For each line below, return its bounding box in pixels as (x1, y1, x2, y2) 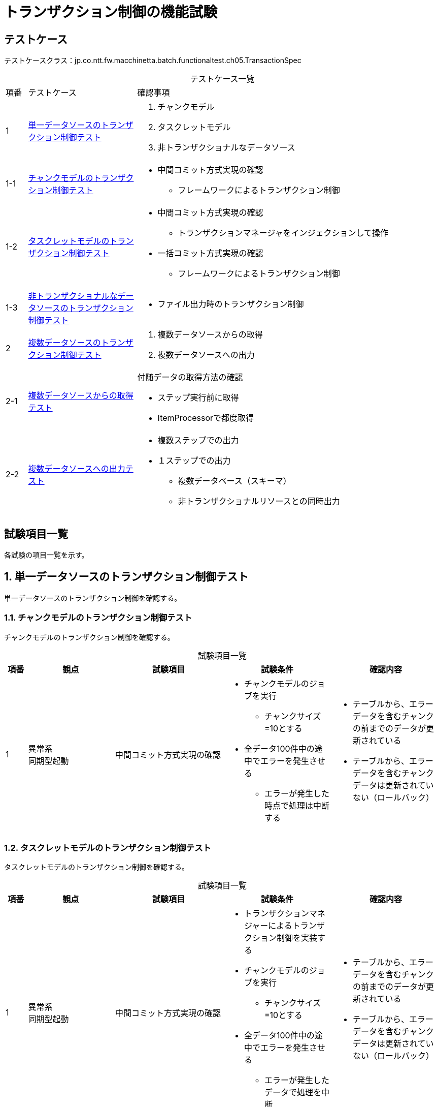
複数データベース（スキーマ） (178, 476, 291, 486)
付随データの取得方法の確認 (137, 372, 243, 383)
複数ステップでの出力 (157, 435, 239, 446)
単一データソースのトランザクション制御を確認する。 (4, 593, 182, 602)
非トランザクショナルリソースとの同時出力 (178, 496, 340, 507)
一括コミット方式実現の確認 (157, 248, 263, 259)
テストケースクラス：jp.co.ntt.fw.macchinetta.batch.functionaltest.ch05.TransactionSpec (4, 56, 301, 65)
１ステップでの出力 (157, 455, 231, 466)
